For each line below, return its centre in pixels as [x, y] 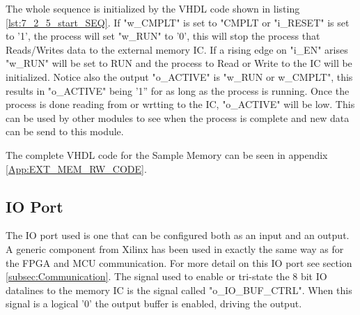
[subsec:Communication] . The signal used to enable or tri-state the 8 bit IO [166, 276]
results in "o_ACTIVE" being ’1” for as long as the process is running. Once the [178, 90]
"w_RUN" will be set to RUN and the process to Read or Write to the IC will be [179, 63]
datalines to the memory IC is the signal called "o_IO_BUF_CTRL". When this [179, 290]
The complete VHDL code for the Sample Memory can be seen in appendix [167, 154]
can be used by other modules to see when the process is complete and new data [178, 117]
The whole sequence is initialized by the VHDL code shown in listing [153, 8]
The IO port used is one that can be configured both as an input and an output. [178, 235]
